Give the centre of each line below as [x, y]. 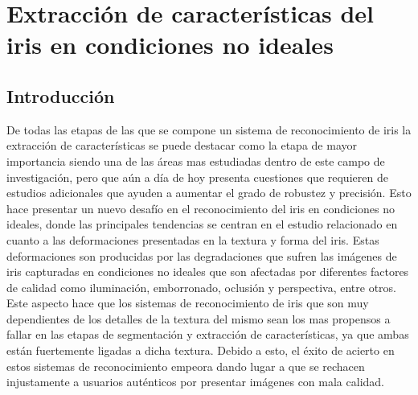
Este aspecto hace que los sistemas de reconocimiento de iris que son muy [188, 303]
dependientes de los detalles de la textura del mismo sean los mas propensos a [199, 318]
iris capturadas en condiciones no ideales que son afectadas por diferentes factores [208, 272]
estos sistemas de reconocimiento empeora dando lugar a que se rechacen [186, 366]
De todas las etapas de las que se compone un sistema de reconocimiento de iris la [209, 129]
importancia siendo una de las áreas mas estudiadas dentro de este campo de [196, 160]
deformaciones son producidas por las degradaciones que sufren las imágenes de [202, 255]
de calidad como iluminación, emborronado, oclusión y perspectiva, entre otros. [201, 287]
